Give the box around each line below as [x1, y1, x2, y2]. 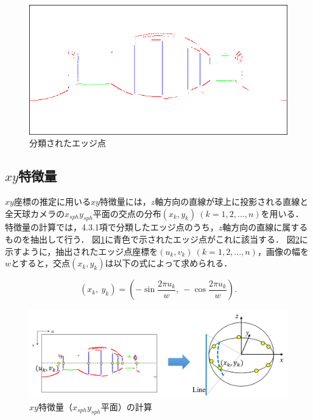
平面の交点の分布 [93, 207, 161, 219]
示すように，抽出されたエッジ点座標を [5, 244, 158, 257]
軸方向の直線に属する [222, 221, 308, 233]
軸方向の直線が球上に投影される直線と [155, 195, 309, 208]
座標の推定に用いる [13, 195, 91, 208]
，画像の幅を [257, 244, 309, 257]
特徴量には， [99, 195, 151, 208]
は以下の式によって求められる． [105, 257, 233, 269]
